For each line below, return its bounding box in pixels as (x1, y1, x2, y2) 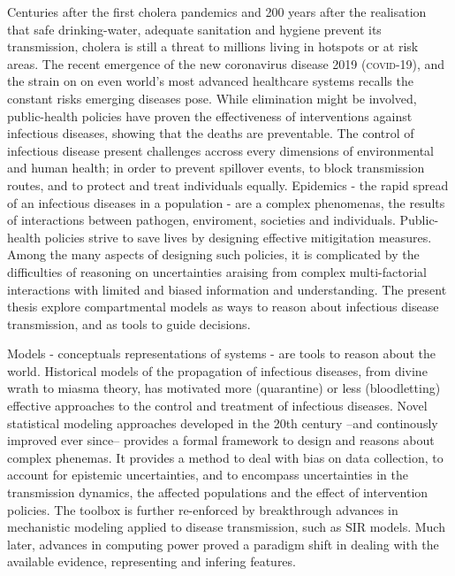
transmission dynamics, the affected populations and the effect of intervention (7, 483, 428, 502)
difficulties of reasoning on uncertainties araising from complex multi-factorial (7, 262, 427, 280)
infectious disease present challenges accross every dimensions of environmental (7, 141, 435, 159)
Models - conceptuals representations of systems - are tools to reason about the (7, 344, 436, 363)
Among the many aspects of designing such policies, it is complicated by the (7, 245, 420, 264)
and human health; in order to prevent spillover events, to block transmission (7, 158, 425, 177)
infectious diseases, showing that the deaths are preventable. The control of (7, 124, 414, 142)
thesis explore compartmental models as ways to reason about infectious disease (7, 297, 439, 316)
